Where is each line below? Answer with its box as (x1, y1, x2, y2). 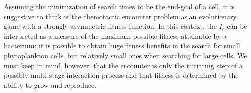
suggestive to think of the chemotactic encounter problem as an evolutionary (4, 11, 237, 21)
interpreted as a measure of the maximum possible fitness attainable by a (4, 30, 227, 41)
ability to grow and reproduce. (4, 79, 97, 90)
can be (227, 21, 247, 31)
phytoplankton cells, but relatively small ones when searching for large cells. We (4, 50, 247, 60)
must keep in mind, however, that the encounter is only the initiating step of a (4, 60, 243, 70)
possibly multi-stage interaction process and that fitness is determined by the (4, 70, 239, 80)
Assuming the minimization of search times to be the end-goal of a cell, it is (4, 1, 235, 11)
